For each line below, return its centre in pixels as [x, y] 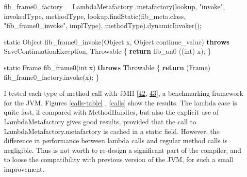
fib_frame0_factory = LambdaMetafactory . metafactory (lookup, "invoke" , [115, 6]
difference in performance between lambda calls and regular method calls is [116, 140]
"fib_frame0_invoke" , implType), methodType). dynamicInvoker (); [103, 25]
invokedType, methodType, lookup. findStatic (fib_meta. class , [95, 16]
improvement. [24, 169]
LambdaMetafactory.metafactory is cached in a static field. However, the [112, 131]
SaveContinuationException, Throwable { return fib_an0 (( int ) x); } [107, 51]
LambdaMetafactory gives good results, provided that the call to [100, 121]
